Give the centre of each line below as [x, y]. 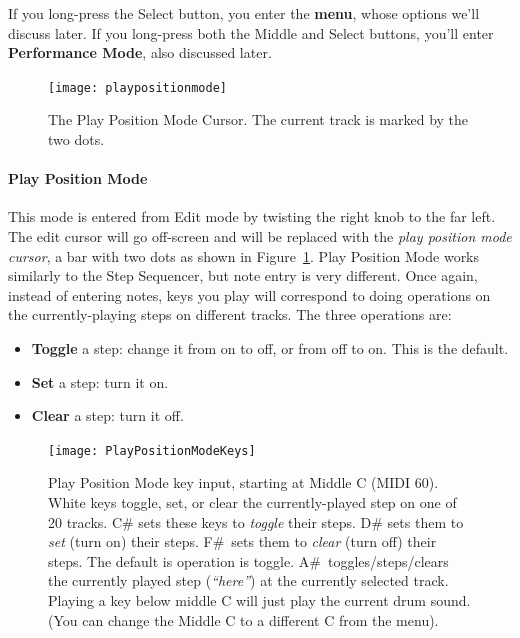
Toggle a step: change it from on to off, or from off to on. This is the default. [270, 347]
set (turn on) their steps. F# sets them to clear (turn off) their [242, 541]
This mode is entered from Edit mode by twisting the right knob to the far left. [252, 216]
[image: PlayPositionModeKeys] [152, 450]
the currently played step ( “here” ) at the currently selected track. [248, 580]
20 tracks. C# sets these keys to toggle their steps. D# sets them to [256, 521]
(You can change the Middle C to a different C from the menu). [243, 619]
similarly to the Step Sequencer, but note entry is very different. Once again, [243, 275]
